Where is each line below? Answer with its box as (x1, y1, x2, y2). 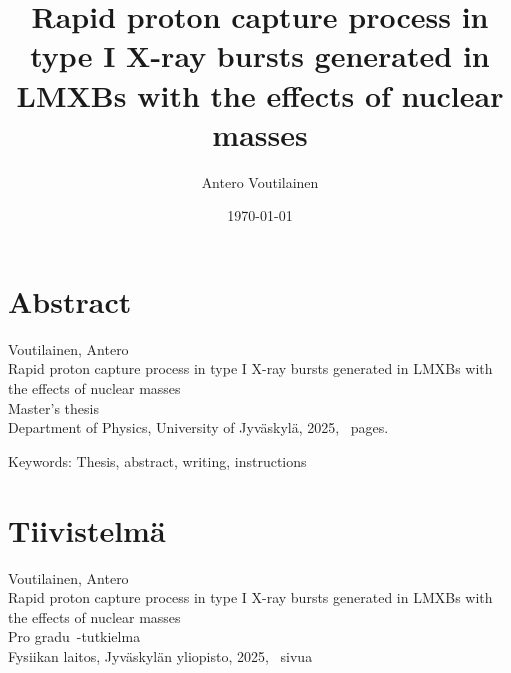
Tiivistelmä (8, 509, 166, 550)
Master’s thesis (8, 397, 99, 418)
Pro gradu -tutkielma (8, 626, 141, 647)
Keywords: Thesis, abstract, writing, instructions (8, 450, 307, 471)
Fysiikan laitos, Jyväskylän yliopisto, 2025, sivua (8, 645, 313, 666)
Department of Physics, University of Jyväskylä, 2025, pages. (8, 417, 389, 438)
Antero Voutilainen (201, 171, 319, 192)
